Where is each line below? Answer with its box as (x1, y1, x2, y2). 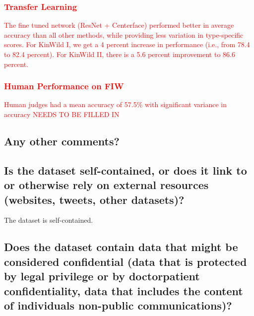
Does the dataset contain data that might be (4, 239, 238, 254)
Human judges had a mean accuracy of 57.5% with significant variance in (4, 99, 227, 110)
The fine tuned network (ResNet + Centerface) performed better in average (4, 20, 234, 30)
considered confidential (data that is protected (4, 253, 247, 269)
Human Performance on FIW (4, 80, 124, 92)
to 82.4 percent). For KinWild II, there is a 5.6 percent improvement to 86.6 (4, 49, 235, 59)
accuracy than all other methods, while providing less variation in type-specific (4, 29, 244, 40)
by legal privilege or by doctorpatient (4, 268, 200, 284)
